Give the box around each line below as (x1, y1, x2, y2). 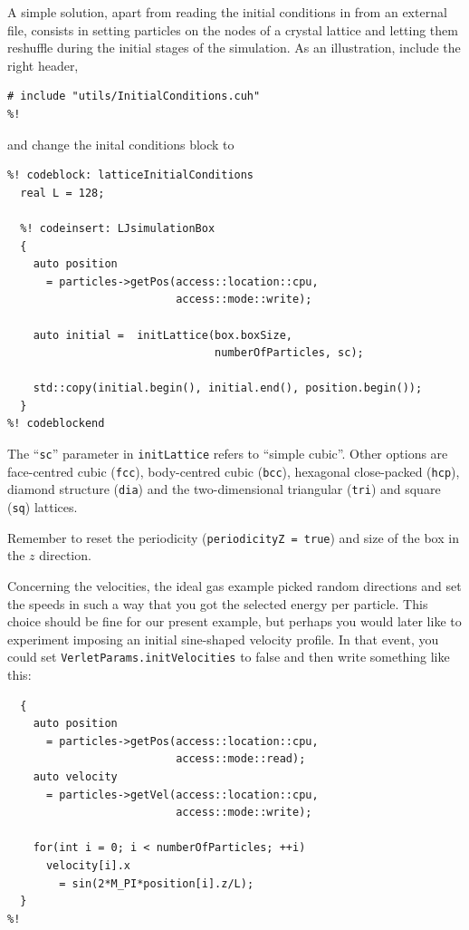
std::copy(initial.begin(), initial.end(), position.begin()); (33, 382, 423, 395)
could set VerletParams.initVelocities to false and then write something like (7, 647, 450, 666)
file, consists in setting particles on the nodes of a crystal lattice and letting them (7, 20, 458, 39)
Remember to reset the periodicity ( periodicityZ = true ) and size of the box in (7, 528, 459, 547)
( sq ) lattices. (7, 498, 78, 517)
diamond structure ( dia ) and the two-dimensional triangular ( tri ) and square (7, 480, 441, 499)
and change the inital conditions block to (7, 134, 234, 153)
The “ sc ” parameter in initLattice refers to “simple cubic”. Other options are (7, 444, 448, 463)
